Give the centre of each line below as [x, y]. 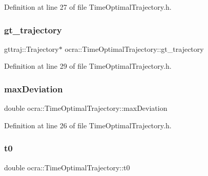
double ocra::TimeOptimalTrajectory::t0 [67, 167]
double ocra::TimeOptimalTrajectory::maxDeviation [86, 108]
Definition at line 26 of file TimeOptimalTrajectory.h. [88, 125]
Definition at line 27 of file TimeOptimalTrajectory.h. [88, 7]
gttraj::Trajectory [32, 48]
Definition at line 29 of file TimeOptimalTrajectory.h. [88, 66]
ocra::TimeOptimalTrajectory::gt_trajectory [134, 48]
